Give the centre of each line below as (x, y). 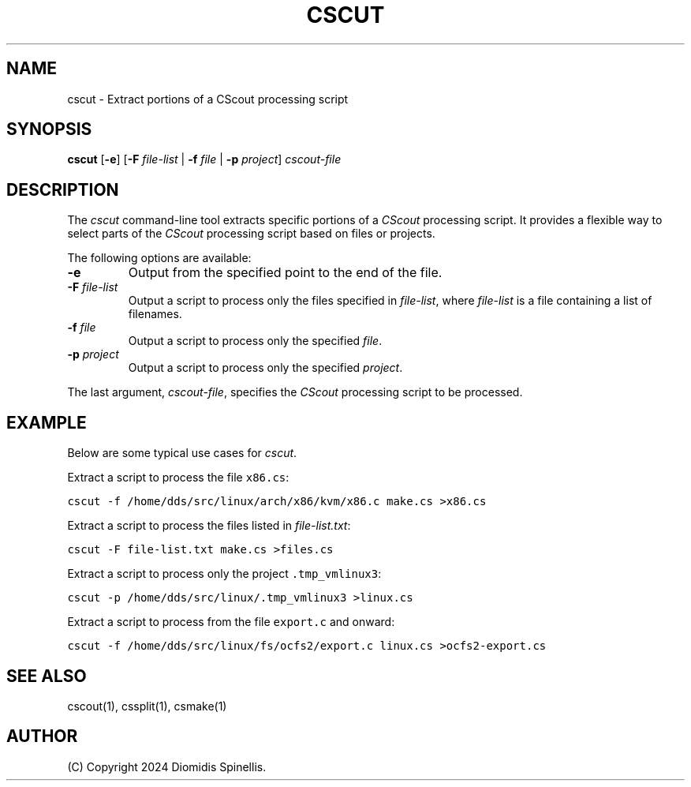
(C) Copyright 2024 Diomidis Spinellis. (167, 766)
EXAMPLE (47, 422)
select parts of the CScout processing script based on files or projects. (251, 234)
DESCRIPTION (63, 189)
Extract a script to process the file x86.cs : (178, 478)
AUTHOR (42, 736)
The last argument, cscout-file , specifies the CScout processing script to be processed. (295, 392)
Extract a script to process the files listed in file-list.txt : (209, 526)
